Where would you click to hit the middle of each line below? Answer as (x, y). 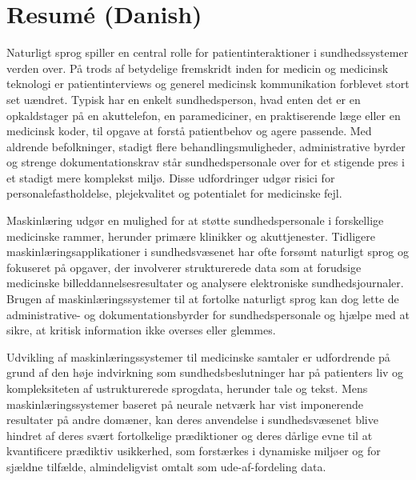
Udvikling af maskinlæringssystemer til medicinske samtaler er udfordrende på (198, 356)
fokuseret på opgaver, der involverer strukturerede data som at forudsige (184, 267)
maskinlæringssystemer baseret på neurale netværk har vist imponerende (185, 404)
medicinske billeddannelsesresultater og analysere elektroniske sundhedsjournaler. (205, 283)
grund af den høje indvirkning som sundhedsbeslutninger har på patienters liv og (205, 372)
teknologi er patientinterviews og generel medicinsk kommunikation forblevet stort (208, 84)
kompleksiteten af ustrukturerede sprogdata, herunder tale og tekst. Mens (187, 388)
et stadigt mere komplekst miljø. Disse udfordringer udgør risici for (171, 177)
